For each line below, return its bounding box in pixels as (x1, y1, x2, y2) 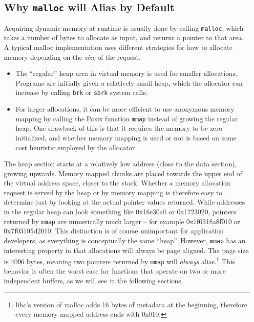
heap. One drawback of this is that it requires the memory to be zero (15, 123, 222, 133)
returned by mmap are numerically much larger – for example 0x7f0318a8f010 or (4, 216, 240, 226)
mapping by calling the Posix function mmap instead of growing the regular (15, 113, 238, 123)
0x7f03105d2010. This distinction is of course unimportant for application (4, 226, 224, 236)
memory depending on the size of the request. (4, 51, 141, 62)
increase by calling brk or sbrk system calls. (15, 87, 148, 97)
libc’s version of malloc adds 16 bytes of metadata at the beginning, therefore (15, 299, 247, 309)
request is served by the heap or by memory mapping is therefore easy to (4, 187, 223, 197)
